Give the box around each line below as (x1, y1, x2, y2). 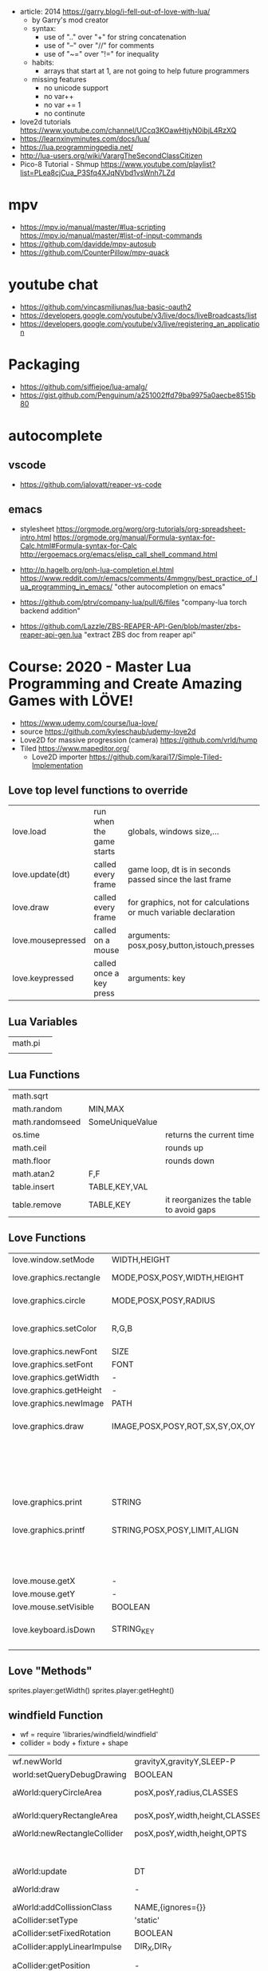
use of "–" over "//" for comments (43, 41, 155, 50)
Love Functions (8, 1231, 86, 1245)
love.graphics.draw (12, 1420, 85, 1431)
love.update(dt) (12, 869, 70, 881)
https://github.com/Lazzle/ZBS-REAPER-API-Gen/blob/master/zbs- (19, 621, 242, 631)
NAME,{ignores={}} (134, 1902, 206, 1913)
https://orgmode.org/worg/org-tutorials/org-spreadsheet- (56, 524, 246, 533)
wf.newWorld (12, 1756, 62, 1767)
